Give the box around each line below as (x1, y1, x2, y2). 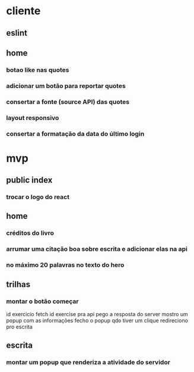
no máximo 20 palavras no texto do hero (6, 261, 125, 269)
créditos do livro (6, 229, 55, 237)
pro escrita (6, 323, 33, 330)
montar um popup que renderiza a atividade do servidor (6, 358, 171, 367)
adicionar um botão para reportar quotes (6, 81, 126, 90)
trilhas (6, 279, 31, 289)
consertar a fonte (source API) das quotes (6, 97, 129, 106)
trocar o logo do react (6, 193, 70, 201)
